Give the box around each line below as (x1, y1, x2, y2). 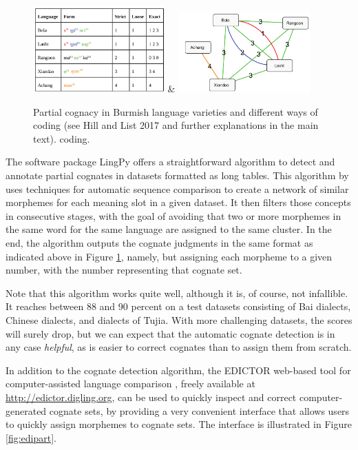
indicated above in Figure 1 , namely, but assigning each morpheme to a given (6, 249, 333, 263)
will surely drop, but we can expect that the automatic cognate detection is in (6, 326, 335, 340)
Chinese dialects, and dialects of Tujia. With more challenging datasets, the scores (6, 312, 352, 327)
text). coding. (33, 131, 90, 145)
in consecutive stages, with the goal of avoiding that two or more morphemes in (6, 208, 341, 223)
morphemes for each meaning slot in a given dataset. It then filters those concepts (6, 195, 351, 209)
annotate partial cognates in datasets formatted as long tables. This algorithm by (6, 168, 349, 183)
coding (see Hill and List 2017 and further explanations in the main (33, 118, 319, 132)
